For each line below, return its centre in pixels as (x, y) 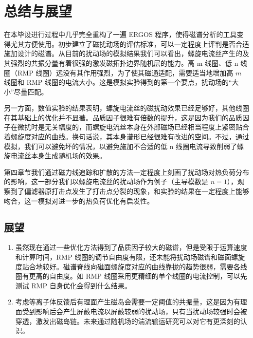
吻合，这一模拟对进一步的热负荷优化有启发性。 (79, 200)
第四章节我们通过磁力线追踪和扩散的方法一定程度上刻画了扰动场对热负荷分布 (126, 172)
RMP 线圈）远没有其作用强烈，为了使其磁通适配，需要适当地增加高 (125, 72)
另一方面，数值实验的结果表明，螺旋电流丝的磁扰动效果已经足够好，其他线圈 (126, 108)
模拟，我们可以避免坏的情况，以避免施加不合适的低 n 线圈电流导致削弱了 (121, 146)
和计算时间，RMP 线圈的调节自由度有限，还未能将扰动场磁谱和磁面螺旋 (130, 257)
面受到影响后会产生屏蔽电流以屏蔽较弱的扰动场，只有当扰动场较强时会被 (131, 311)
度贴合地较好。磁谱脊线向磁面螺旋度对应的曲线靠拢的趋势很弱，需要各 (128, 266)
